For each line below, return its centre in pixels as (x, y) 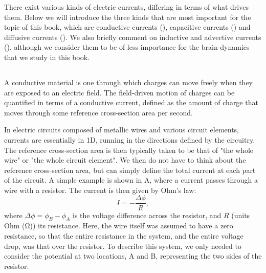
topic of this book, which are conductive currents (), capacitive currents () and (127, 27)
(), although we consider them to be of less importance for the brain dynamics (127, 47)
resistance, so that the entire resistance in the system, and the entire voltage (124, 235)
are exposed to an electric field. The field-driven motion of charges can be (119, 92)
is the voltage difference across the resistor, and (147, 215)
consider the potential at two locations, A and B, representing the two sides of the (133, 256)
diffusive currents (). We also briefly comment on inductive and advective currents (133, 37)
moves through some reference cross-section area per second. (98, 112)
